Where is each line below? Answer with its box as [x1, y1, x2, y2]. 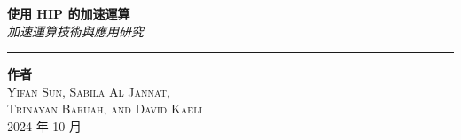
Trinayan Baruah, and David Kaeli [7, 99, 202, 118]
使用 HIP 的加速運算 [7, 4, 130, 22]
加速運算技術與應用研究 [7, 21, 144, 40]
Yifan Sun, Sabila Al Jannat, [7, 82, 170, 100]
